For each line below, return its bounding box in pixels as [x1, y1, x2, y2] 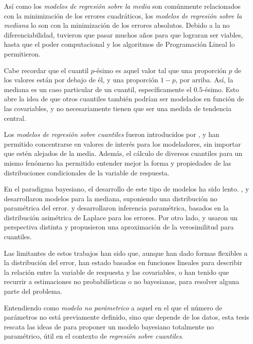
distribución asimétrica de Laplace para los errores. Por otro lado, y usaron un [4, 212, 238, 222]
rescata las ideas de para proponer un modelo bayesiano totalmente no [4, 321, 214, 331]
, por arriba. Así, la [175, 75, 234, 85]
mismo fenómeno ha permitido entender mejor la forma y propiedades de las [4, 157, 232, 168]
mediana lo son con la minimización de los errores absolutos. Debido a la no [4, 20, 230, 30]
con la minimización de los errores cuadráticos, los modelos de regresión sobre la [4, 10, 242, 20]
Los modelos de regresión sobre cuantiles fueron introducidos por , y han [4, 129, 219, 139]
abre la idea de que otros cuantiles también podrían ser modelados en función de [4, 94, 244, 104]
